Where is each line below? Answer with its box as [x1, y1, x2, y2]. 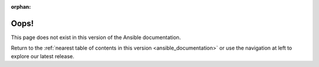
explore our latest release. [11, 52, 74, 59]
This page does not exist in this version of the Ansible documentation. [11, 34, 181, 41]
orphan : [11, 3, 31, 10]
